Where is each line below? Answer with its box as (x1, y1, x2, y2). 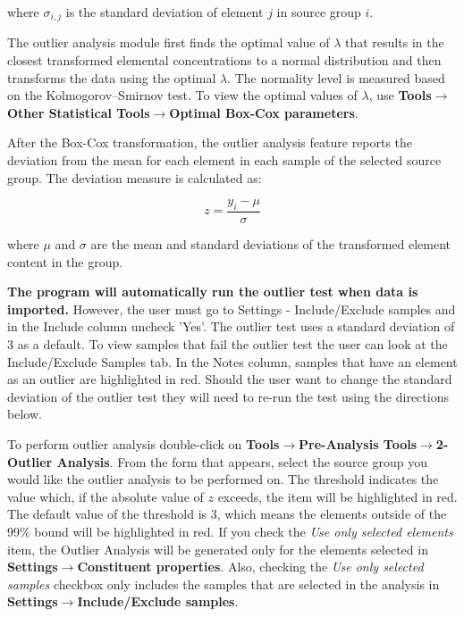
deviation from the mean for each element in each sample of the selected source (7, 151, 442, 170)
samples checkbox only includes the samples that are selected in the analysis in (7, 574, 440, 593)
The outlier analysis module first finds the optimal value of (7, 33, 330, 52)
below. (7, 404, 42, 423)
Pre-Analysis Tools (299, 434, 418, 453)
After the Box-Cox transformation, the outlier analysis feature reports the (7, 133, 413, 152)
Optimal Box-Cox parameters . (169, 103, 359, 121)
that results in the (345, 33, 444, 52)
